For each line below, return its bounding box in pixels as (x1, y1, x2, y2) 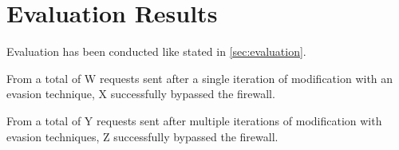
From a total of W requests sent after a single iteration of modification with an (6, 69, 393, 86)
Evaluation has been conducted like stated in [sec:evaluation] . (6, 43, 306, 60)
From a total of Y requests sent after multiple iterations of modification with (6, 112, 382, 128)
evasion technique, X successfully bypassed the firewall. (6, 85, 275, 102)
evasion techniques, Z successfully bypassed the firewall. (6, 128, 279, 144)
